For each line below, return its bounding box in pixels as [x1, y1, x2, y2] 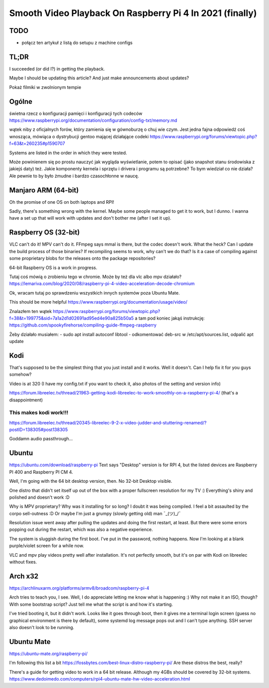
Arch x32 [9, 572, 39, 580]
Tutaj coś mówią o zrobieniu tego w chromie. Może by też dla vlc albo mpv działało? [9, 274, 182, 280]
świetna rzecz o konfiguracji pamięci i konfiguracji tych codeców [9, 110, 142, 116]
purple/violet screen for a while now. [9, 543, 84, 549]
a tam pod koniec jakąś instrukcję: [134, 315, 205, 321]
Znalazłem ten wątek [9, 308, 52, 314]
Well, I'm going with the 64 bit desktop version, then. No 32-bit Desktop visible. [9, 478, 172, 484]
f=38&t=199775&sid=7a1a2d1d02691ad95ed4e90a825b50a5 [9, 315, 134, 321]
